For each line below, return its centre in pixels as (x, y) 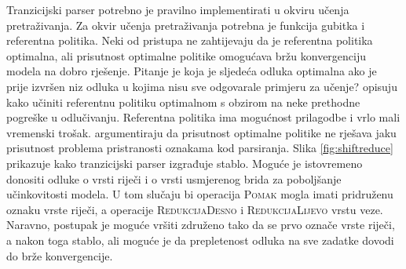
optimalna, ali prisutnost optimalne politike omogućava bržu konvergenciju (187, 55)
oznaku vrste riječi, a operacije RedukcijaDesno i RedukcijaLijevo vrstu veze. (195, 209)
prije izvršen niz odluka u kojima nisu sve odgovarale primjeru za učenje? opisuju (202, 86)
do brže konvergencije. (60, 255)
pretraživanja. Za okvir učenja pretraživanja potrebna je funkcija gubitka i (186, 25)
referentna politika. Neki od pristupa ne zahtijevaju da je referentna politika (190, 40)
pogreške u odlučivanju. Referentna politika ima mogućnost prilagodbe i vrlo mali (203, 117)
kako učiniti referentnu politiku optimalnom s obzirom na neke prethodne (183, 102)
